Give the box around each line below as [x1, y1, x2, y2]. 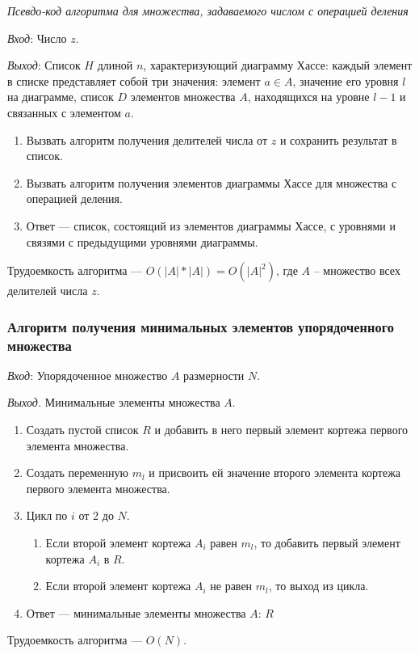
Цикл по [26, 507, 68, 524]
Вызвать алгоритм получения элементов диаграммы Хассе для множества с [26, 174, 397, 191]
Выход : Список [7, 57, 81, 74]
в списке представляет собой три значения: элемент [7, 72, 261, 89]
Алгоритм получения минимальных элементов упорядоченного [7, 316, 394, 336]
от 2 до [78, 507, 114, 524]
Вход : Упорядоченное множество [7, 366, 168, 383]
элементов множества [130, 88, 236, 105]
